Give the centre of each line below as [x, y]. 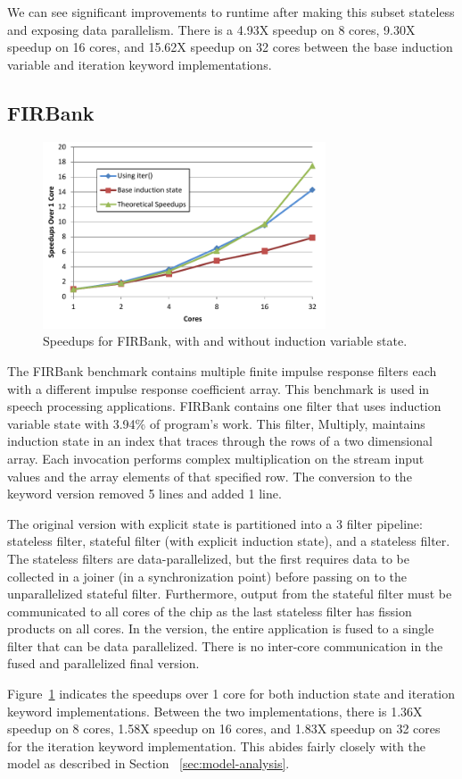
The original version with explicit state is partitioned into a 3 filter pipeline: [215, 523]
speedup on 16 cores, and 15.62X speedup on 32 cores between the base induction [230, 47]
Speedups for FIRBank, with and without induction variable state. [225, 341]
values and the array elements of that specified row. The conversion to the [210, 476]
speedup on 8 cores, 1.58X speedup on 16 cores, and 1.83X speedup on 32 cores [224, 729]
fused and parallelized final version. [103, 663]
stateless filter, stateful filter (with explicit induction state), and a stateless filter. [229, 541]
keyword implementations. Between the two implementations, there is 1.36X [215, 711]
